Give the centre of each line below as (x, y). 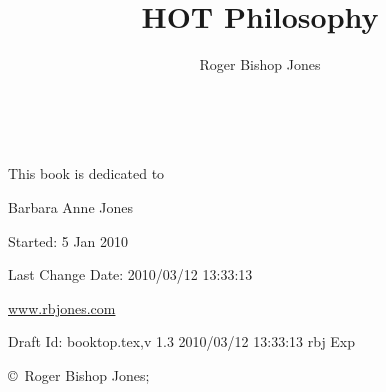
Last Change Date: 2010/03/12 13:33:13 (130, 274)
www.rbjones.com (62, 307)
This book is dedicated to (86, 173)
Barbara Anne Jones (70, 206)
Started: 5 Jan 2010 (68, 240)
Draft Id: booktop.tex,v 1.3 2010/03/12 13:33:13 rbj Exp (182, 341)
